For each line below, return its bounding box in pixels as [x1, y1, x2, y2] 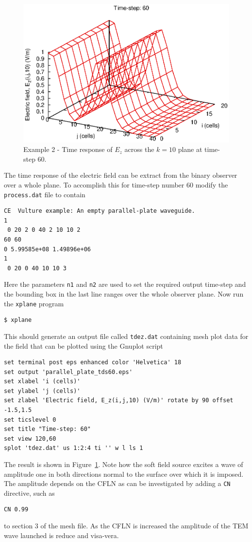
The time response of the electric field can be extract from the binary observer [4, 170, 237, 180]
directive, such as [4, 487, 55, 498]
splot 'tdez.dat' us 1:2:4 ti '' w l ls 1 [4, 445, 143, 452]
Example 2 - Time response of [23, 144, 113, 154]
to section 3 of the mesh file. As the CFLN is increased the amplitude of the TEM [4, 521, 249, 531]
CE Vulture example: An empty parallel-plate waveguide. [4, 207, 195, 215]
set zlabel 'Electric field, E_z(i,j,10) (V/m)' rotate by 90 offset [4, 397, 234, 404]
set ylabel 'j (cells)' [4, 387, 81, 394]
